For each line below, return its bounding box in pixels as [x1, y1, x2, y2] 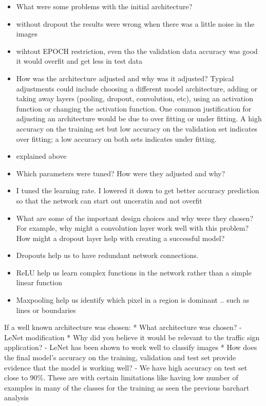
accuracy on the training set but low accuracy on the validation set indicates [16, 123, 258, 134]
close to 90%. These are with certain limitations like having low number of [4, 372, 238, 383]
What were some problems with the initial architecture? [16, 1, 193, 11]
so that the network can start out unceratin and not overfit [16, 195, 202, 206]
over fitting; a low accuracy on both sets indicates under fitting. [16, 133, 217, 144]
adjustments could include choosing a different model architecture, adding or [16, 83, 258, 94]
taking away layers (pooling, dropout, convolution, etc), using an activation [16, 93, 253, 104]
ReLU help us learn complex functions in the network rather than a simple [16, 267, 252, 278]
